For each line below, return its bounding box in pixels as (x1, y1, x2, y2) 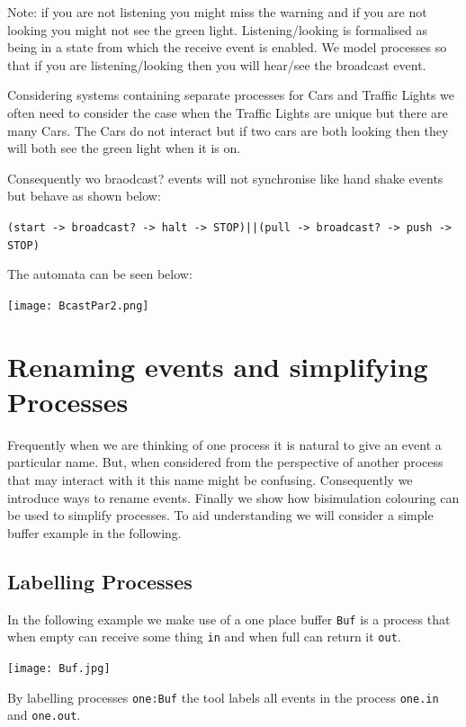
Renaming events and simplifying (7, 347, 428, 384)
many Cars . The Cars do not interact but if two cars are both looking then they (7, 121, 449, 139)
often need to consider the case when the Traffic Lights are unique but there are (7, 103, 448, 121)
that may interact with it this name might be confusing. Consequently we (7, 471, 413, 489)
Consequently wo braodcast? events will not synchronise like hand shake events (7, 168, 444, 187)
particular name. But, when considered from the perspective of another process (7, 453, 444, 471)
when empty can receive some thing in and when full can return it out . (7, 627, 401, 646)
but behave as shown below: (7, 186, 161, 205)
